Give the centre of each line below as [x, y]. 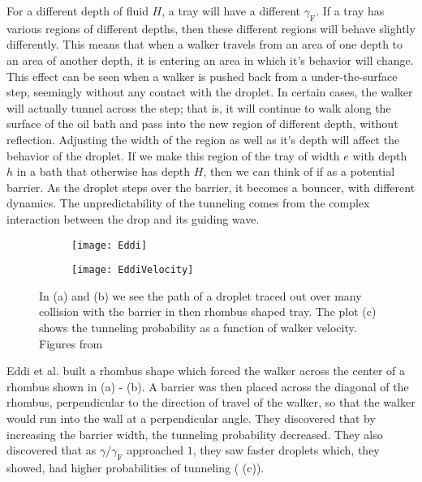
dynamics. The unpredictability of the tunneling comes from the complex [188, 203]
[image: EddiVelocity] [133, 270]
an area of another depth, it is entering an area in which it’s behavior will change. [210, 60]
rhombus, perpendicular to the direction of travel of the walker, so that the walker [211, 402]
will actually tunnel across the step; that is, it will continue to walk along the [199, 107]
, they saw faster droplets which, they [286, 450]
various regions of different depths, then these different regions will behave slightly [211, 28]
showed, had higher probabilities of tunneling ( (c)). [136, 467]
